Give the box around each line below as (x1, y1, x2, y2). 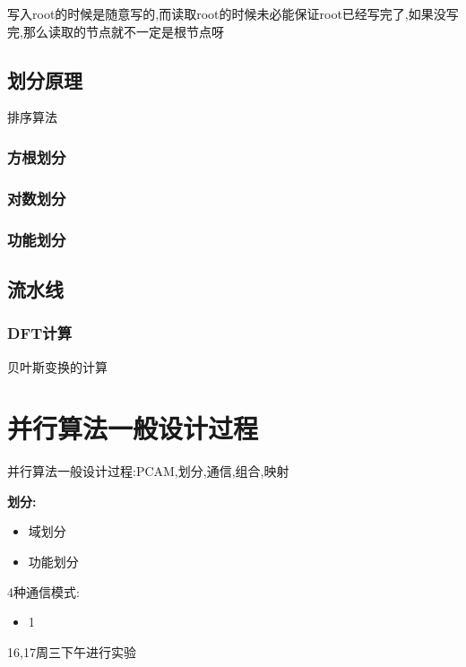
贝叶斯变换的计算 (7, 357, 108, 376)
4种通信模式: (7, 582, 80, 601)
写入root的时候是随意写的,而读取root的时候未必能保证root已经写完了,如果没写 (7, 4, 459, 22)
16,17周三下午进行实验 (7, 642, 136, 661)
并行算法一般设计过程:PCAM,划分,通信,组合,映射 (7, 462, 289, 481)
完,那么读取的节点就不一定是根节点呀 (7, 22, 224, 40)
